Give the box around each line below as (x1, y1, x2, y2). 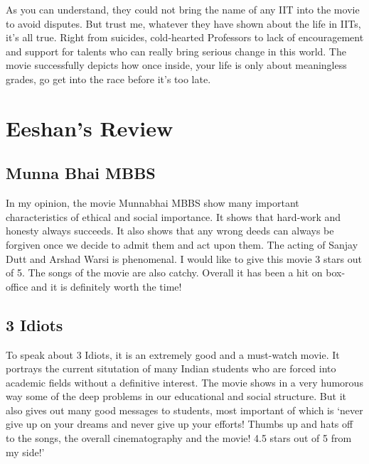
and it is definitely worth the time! (31, 279, 182, 293)
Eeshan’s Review (6, 113, 173, 142)
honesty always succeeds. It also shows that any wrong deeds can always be (6, 223, 334, 238)
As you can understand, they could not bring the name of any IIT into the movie (6, 2, 360, 16)
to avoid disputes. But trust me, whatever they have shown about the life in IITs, (6, 16, 361, 31)
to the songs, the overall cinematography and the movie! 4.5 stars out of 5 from (6, 431, 352, 446)
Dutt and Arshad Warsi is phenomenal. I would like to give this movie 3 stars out (6, 251, 362, 266)
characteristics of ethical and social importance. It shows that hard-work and (6, 209, 341, 224)
